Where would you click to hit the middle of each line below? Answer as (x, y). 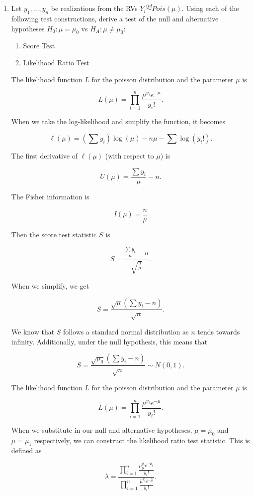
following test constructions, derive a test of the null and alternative (115, 19)
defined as (26, 450)
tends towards (219, 332)
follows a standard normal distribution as (126, 332)
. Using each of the (210, 8)
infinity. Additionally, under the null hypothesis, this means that (109, 341)
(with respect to (129, 155)
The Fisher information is (50, 197)
